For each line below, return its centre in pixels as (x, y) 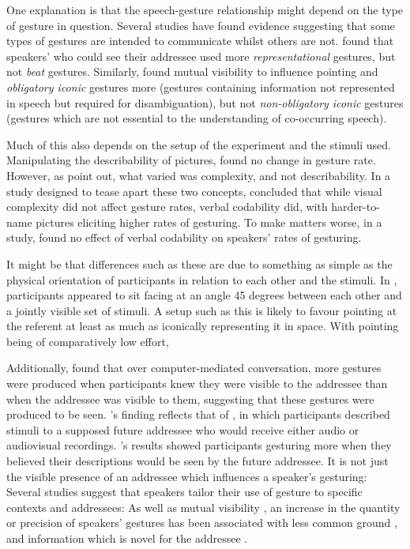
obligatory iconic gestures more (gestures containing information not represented (201, 86)
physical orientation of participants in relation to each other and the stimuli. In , (202, 279)
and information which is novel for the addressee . (127, 538)
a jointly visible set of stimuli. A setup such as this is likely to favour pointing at (202, 310)
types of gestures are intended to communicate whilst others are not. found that (200, 41)
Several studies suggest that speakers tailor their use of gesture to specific (184, 492)
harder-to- (355, 207)
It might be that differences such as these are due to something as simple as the (199, 263)
